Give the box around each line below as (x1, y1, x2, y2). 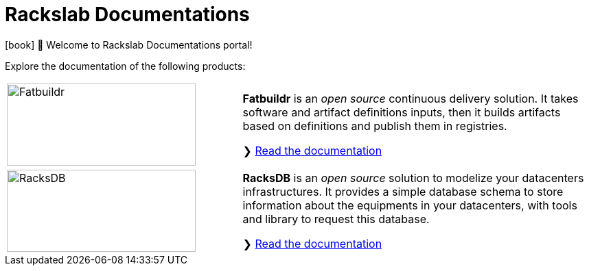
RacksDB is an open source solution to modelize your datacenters (242, 170, 584, 185)
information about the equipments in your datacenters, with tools (242, 198, 577, 212)
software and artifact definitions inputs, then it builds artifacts (242, 105, 561, 119)
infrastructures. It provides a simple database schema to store (242, 184, 564, 198)
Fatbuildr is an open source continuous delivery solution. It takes (242, 91, 579, 105)
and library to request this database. (242, 211, 430, 226)
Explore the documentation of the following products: (5, 60, 246, 72)
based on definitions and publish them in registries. (242, 118, 507, 133)
